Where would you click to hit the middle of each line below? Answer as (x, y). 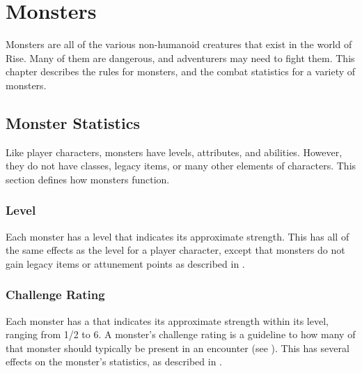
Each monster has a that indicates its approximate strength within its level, (167, 320)
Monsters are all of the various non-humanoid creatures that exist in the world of (179, 44)
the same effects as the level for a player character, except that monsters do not (175, 250)
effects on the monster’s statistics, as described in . (114, 361)
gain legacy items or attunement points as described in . (125, 263)
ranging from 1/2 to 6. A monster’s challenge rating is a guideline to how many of (181, 334)
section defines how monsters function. (88, 179)
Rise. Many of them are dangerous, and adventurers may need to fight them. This (180, 58)
